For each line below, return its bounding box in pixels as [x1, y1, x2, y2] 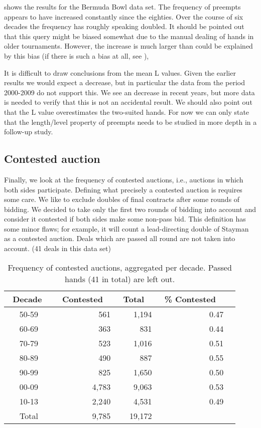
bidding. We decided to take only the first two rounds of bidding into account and [4, 203, 256, 214]
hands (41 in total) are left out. [65, 273, 175, 285]
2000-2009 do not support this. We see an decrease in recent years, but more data [4, 87, 255, 97]
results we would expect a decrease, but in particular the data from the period [4, 77, 245, 88]
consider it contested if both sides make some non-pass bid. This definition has [4, 213, 246, 224]
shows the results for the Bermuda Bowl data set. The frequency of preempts [4, 2, 241, 12]
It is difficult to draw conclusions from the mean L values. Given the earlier [4, 67, 236, 78]
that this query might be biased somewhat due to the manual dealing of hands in [4, 31, 254, 41]
